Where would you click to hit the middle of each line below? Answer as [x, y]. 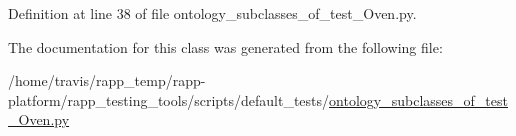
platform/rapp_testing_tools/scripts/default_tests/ [169, 99]
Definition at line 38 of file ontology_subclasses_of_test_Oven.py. [212, 13]
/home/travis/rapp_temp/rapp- [107, 80]
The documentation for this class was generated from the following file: [225, 46]
